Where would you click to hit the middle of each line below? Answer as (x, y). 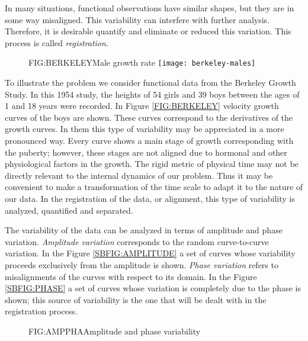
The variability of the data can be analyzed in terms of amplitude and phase (144, 230)
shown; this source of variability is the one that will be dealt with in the (136, 299)
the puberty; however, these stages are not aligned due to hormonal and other (146, 152)
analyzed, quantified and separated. (69, 210)
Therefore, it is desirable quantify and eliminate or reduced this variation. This (148, 31)
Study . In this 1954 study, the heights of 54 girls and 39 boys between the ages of (152, 94)
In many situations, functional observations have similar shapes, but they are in (150, 8)
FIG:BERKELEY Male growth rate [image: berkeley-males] (142, 62)
